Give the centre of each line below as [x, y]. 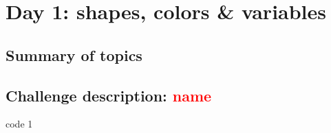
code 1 [19, 124]
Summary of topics [74, 55]
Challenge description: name [109, 95]
